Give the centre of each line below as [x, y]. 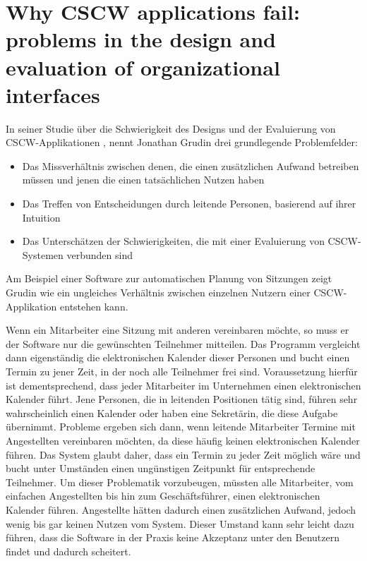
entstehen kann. [94, 306]
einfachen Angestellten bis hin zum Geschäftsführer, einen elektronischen [163, 496]
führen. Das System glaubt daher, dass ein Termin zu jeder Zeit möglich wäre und [183, 454]
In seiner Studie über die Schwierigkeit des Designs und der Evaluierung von [171, 128]
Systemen [43, 254]
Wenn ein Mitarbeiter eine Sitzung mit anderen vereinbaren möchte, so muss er [178, 330]
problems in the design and [141, 39]
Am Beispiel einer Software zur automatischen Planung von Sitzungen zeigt [169, 278]
